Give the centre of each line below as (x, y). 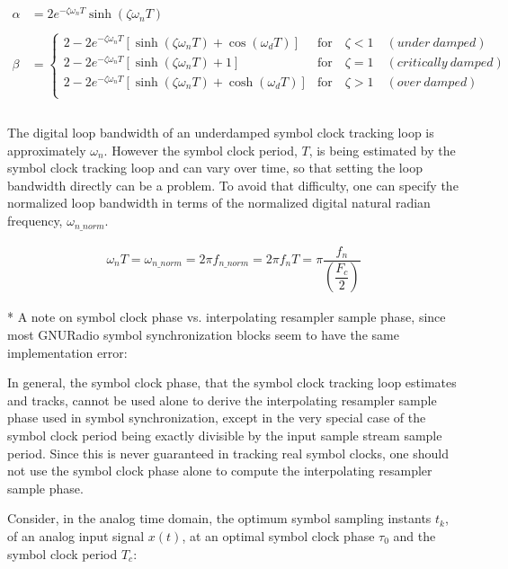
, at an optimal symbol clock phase (278, 535)
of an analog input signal (76, 535)
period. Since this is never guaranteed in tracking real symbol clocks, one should (228, 453)
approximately (47, 150)
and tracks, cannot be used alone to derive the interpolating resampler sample (222, 400)
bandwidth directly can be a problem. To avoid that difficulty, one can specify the (233, 185)
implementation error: (67, 352)
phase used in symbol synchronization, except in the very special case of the (217, 418)
